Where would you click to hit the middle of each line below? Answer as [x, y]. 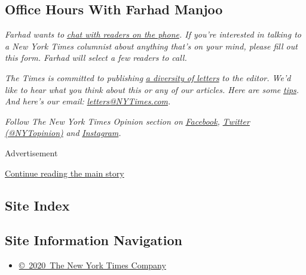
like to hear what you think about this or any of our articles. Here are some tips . [152, 89]
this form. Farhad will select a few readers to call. [96, 58]
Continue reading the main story [65, 173]
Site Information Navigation [94, 240]
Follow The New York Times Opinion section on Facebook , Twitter [127, 121]
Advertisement [31, 152]
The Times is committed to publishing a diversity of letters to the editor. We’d [148, 77]
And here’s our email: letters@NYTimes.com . [88, 101]
